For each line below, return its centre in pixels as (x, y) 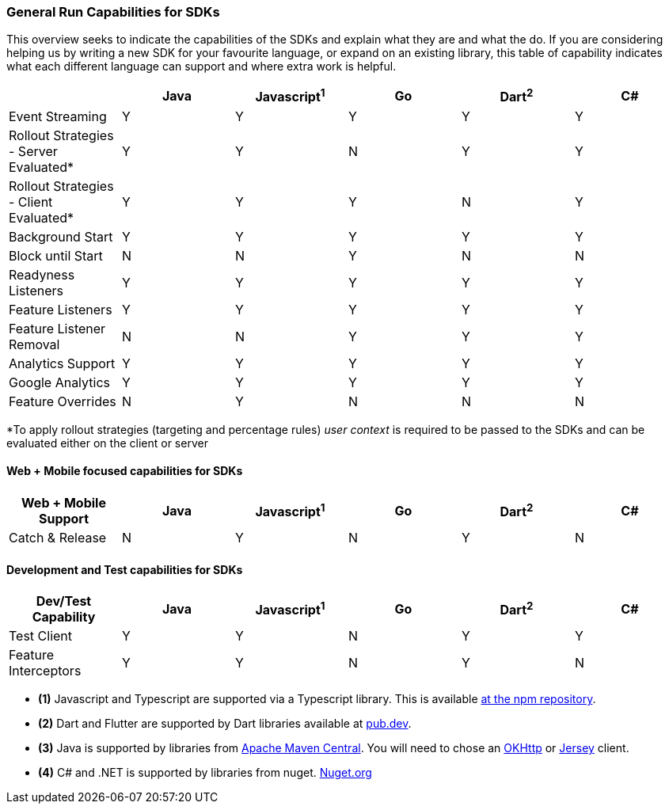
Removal (34, 344)
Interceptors (45, 671)
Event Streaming (58, 116)
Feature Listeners (61, 309)
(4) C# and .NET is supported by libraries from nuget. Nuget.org (205, 773)
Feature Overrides (63, 401)
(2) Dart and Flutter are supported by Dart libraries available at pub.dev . (225, 724)
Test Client (41, 636)
